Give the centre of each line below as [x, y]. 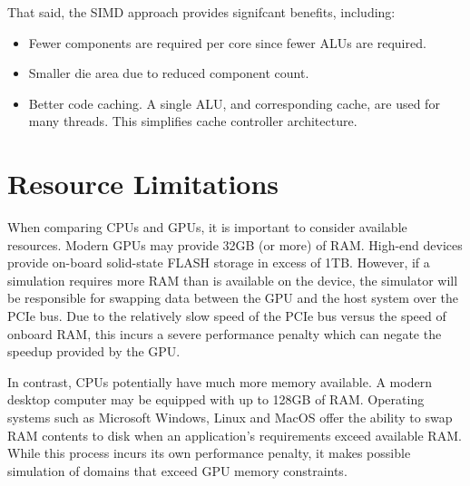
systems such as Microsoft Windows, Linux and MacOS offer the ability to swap [230, 418]
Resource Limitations [143, 184]
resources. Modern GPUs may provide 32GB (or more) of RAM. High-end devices [235, 244]
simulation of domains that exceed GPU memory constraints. [177, 470]
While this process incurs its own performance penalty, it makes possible [209, 453]
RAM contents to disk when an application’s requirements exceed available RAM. [235, 435]
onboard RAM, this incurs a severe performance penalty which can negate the [225, 333]
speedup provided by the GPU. [94, 351]
